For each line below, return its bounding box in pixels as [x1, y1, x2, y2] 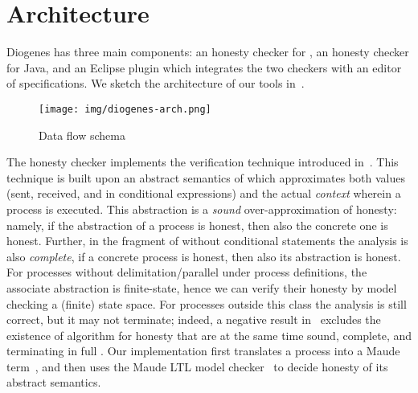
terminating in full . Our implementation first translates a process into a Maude [6, 342, 400, 359]
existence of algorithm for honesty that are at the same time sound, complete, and [6, 326, 412, 343]
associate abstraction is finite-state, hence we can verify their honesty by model [6, 279, 397, 296]
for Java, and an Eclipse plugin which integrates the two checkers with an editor [6, 59, 402, 76]
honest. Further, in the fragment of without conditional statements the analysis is [6, 232, 408, 249]
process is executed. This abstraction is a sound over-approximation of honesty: [6, 200, 397, 217]
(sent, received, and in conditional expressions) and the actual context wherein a [6, 185, 401, 202]
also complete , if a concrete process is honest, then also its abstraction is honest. [6, 248, 401, 264]
